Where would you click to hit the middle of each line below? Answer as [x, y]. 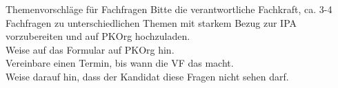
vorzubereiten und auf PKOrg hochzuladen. [98, 36]
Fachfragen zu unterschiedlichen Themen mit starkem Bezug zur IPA [151, 22]
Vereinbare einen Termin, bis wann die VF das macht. [120, 63]
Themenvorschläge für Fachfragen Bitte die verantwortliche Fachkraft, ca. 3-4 [169, 9]
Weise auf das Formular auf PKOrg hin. [90, 49]
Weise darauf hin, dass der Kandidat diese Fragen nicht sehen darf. [147, 76]
